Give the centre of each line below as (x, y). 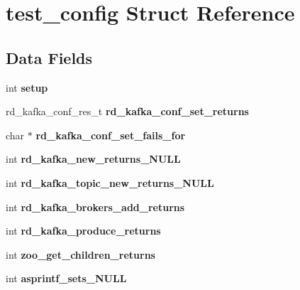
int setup (27, 87)
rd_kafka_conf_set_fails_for (111, 135)
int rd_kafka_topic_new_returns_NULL (110, 182)
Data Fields (49, 57)
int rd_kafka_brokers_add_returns (95, 206)
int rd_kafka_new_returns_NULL (93, 159)
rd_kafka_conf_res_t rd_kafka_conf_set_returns (127, 111)
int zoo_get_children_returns (80, 254)
